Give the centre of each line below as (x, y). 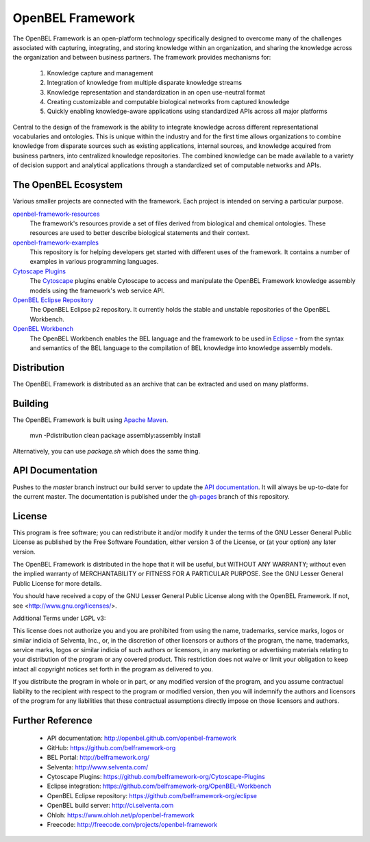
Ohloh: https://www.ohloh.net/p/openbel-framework (121, 815)
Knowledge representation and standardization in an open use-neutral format (156, 92)
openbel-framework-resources (56, 214)
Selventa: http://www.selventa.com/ (98, 767)
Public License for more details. (57, 583)
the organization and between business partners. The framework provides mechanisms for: (142, 58)
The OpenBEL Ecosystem (68, 185)
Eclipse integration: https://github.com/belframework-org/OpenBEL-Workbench (159, 786)
